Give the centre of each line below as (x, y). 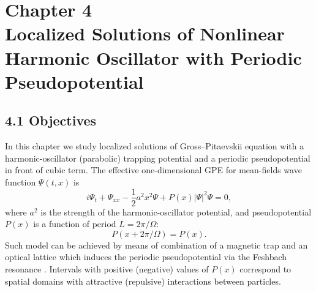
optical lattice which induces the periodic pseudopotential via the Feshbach (146, 257)
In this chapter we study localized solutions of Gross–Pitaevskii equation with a (155, 146)
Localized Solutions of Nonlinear (145, 33)
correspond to (265, 268)
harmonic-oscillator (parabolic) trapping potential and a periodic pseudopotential (158, 158)
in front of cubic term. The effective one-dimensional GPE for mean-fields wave (153, 170)
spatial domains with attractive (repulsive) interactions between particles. (143, 281)
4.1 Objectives (51, 120)
